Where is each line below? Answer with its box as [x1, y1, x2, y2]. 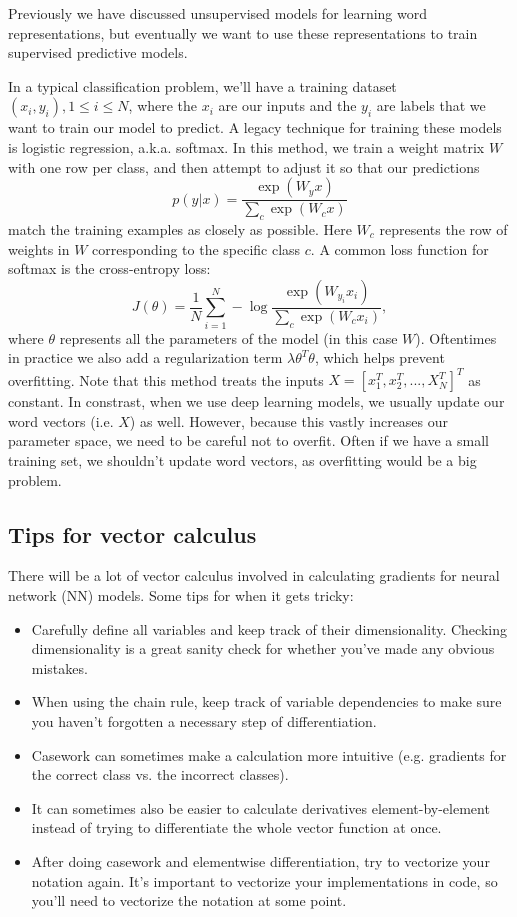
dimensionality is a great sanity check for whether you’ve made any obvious [31, 638, 495, 659]
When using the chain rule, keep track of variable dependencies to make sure [31, 691, 502, 712]
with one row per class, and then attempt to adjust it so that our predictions [8, 156, 480, 177]
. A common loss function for [310, 238, 489, 259]
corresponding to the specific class [92, 238, 301, 259]
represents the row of [379, 218, 508, 239]
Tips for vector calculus [8, 518, 257, 549]
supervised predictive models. [8, 42, 188, 63]
